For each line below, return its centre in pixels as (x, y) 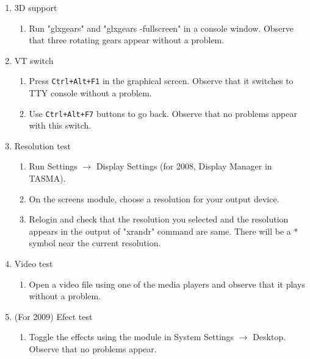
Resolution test (42, 145)
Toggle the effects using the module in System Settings (132, 337)
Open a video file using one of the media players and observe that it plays (167, 284)
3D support (36, 7)
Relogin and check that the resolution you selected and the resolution (159, 219)
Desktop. (269, 337)
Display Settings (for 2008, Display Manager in (184, 166)
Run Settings (53, 166)
